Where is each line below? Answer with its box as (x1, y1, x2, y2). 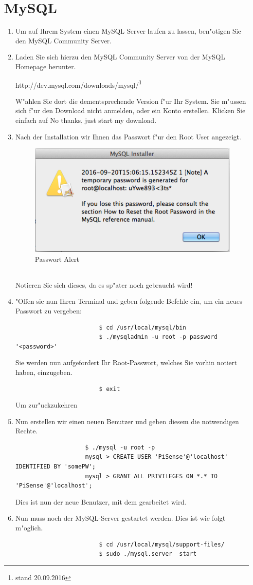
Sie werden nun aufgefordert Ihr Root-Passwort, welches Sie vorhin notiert (15, 357, 237, 368)
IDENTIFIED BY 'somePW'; (15, 463, 96, 470)
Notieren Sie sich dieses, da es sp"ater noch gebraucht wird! (15, 279, 193, 290)
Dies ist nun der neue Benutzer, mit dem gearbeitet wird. (15, 496, 186, 507)
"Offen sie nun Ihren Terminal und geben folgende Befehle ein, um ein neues (15, 296, 242, 306)
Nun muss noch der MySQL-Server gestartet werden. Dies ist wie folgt (15, 513, 226, 523)
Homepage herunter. (15, 61, 76, 71)
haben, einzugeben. (15, 367, 72, 377)
